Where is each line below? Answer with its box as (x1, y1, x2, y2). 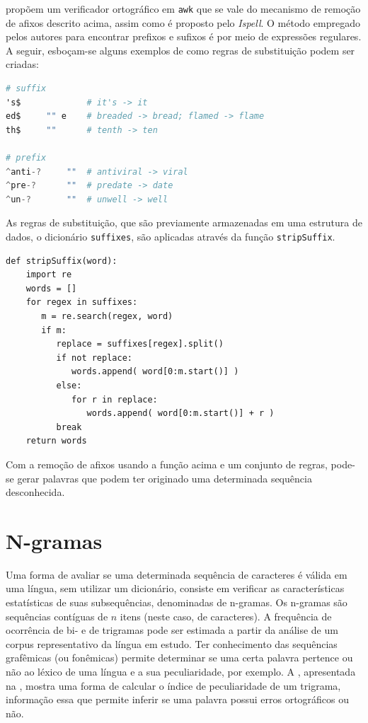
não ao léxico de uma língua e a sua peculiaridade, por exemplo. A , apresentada (6, 664, 356, 678)
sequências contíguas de (6, 608, 108, 623)
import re (25, 270, 72, 280)
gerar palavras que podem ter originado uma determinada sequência (17, 470, 312, 485)
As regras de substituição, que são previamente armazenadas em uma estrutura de (6, 215, 362, 230)
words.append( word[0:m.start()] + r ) (86, 408, 275, 419)
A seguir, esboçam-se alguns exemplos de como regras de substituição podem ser (6, 42, 355, 57)
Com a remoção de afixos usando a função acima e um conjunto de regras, (6, 456, 328, 471)
